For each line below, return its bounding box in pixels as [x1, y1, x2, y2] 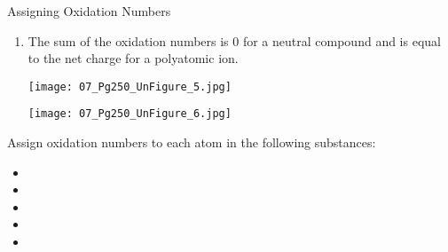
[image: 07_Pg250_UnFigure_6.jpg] [28, 107, 232, 121]
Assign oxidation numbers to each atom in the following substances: [7, 133, 376, 152]
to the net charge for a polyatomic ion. [28, 49, 239, 67]
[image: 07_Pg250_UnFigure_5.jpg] [28, 80, 232, 93]
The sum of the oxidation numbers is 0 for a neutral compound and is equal [28, 31, 441, 50]
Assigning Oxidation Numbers [7, 2, 171, 20]
